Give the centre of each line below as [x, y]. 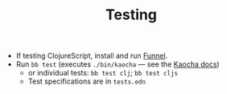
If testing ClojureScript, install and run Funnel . [92, 56]
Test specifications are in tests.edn [87, 81]
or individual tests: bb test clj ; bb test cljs [103, 73]
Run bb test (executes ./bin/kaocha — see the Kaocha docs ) [118, 64]
